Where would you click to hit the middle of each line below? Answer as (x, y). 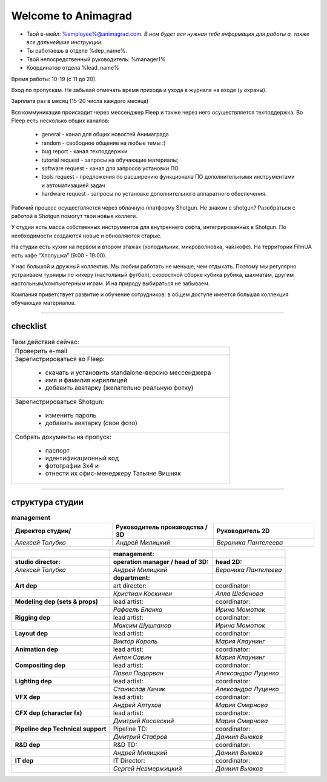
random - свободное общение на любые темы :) (104, 143)
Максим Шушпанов (142, 625)
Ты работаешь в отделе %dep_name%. (77, 51)
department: (132, 577)
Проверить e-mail (41, 351)
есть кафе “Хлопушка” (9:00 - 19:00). (59, 255)
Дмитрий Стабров (140, 737)
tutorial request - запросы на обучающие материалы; (110, 160)
